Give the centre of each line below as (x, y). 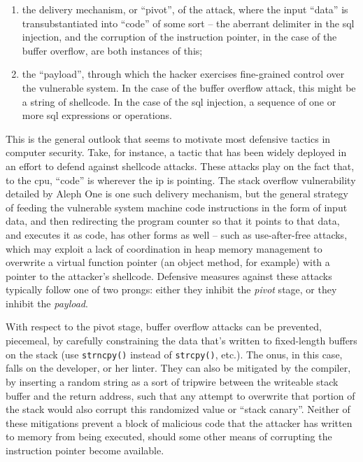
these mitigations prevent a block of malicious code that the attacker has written (179, 422)
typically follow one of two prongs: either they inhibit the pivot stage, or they (171, 289)
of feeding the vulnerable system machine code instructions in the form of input (177, 207)
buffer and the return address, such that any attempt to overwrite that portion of (180, 395)
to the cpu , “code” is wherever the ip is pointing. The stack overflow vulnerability (181, 180)
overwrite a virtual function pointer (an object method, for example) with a (168, 262)
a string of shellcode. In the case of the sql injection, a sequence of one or (179, 101)
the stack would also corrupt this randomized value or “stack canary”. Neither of (178, 409)
